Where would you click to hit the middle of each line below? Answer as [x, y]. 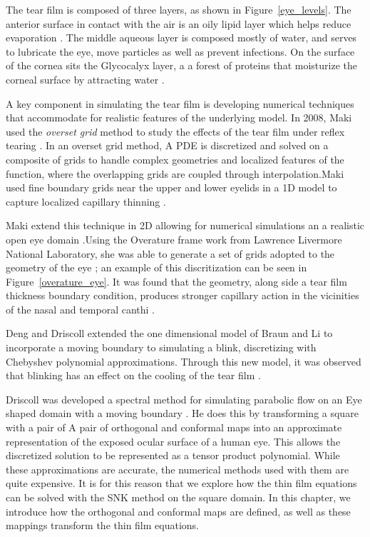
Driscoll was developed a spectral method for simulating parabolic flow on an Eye [184, 399]
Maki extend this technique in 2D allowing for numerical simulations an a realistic [185, 225]
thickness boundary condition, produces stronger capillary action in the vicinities [183, 295]
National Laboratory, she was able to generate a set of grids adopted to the [170, 253]
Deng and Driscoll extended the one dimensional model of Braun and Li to [169, 333]
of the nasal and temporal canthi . [80, 309]
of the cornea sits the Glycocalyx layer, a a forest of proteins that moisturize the [181, 65]
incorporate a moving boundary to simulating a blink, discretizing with [161, 347]
